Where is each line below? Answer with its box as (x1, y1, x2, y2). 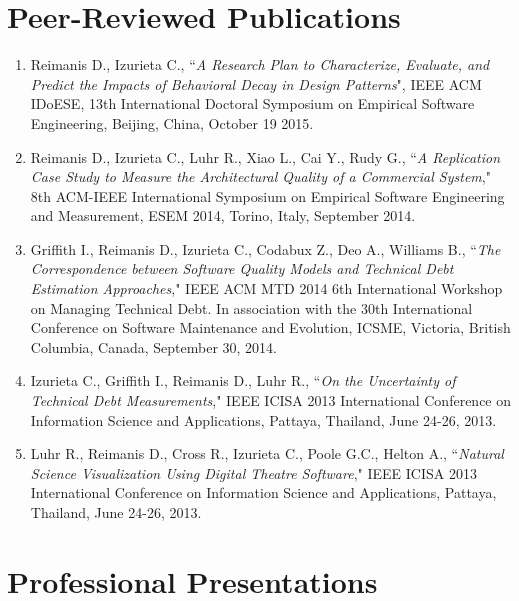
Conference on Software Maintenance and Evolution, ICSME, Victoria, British (30, 317, 511, 338)
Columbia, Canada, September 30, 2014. (30, 336, 278, 357)
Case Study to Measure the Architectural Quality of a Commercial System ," (30, 166, 491, 187)
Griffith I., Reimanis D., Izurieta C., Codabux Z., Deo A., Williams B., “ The (30, 238, 501, 259)
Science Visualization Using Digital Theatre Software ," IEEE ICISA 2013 (30, 462, 477, 483)
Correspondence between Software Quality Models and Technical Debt (30, 258, 454, 279)
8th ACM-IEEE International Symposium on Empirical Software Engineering (30, 185, 505, 206)
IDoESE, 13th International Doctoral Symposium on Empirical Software (30, 93, 475, 114)
